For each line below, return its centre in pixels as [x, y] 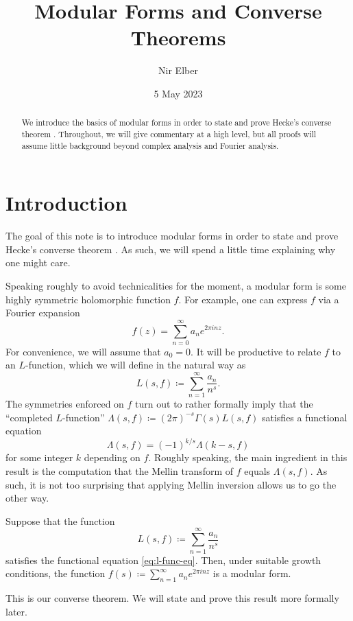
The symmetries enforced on [65, 404]
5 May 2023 [178, 93]
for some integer [39, 457]
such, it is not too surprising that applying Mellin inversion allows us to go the [171, 484]
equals [257, 471]
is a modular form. [252, 573]
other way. [27, 498]
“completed [29, 417]
